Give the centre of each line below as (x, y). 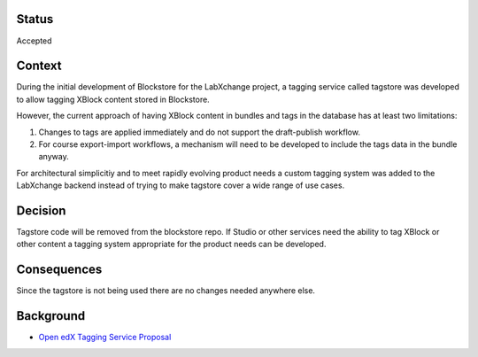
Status (35, 19)
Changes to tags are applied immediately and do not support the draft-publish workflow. (199, 132)
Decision (41, 210)
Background (51, 316)
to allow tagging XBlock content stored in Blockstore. (113, 99)
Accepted (34, 41)
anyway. (54, 157)
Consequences (59, 270)
